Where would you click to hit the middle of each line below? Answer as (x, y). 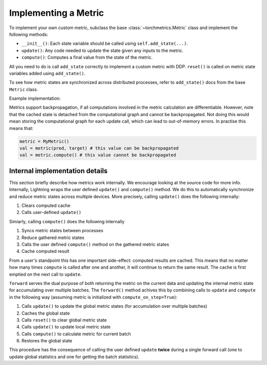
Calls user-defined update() (51, 212)
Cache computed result (45, 251)
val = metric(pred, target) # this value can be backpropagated (99, 148)
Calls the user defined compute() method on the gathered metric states (95, 244)
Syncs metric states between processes (62, 231)
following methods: (29, 34)
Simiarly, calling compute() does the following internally (67, 221)
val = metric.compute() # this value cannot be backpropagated (98, 155)
